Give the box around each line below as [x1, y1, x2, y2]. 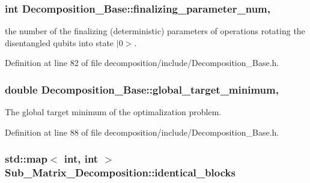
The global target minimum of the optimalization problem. [5, 106, 222, 118]
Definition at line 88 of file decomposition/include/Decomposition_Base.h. [5, 125, 279, 138]
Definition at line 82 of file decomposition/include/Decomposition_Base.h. [5, 56, 279, 69]
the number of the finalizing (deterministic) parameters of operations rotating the [5, 25, 305, 37]
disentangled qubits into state [5, 36, 114, 49]
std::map [5, 151, 47, 166]
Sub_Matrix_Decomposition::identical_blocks [5, 165, 236, 180]
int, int [64, 151, 99, 166]
